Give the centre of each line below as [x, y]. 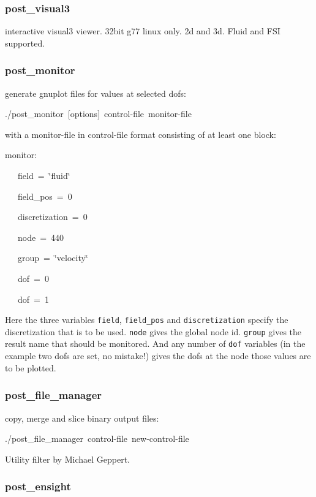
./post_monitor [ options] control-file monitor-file [98, 114]
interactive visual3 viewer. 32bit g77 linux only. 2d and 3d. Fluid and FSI [143, 31]
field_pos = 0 [45, 196]
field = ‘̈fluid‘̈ [44, 175]
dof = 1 [33, 299]
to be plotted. [31, 367]
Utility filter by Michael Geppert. [67, 459]
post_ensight [38, 486]
